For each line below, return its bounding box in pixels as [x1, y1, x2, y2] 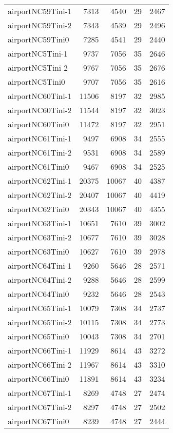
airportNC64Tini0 [8, 288, 69, 299]
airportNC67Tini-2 [8, 401, 72, 413]
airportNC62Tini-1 [8, 175, 72, 186]
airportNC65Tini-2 [8, 316, 72, 328]
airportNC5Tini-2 [8, 62, 68, 73]
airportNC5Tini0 [8, 76, 65, 87]
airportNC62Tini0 [8, 203, 69, 215]
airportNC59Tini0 [8, 34, 69, 45]
